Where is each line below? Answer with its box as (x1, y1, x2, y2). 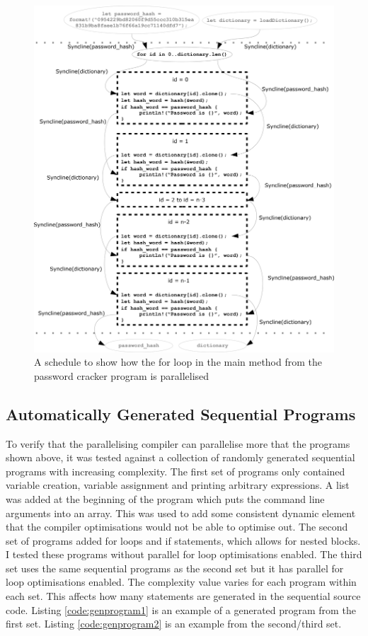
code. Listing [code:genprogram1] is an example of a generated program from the (6, 602, 356, 617)
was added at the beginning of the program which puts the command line (6, 491, 325, 506)
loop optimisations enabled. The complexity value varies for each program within (6, 574, 357, 589)
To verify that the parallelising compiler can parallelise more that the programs (6, 436, 350, 451)
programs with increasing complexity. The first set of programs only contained (6, 463, 345, 478)
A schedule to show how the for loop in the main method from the (34, 354, 322, 369)
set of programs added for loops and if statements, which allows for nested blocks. (6, 533, 361, 548)
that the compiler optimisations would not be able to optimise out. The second (6, 519, 348, 534)
